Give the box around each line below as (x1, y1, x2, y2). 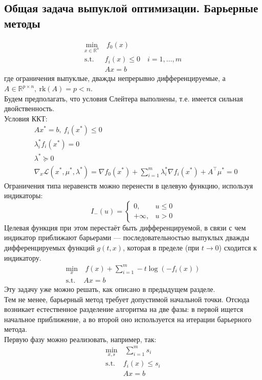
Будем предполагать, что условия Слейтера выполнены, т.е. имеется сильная (4, 93, 243, 103)
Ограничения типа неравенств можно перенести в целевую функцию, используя (4, 180, 253, 191)
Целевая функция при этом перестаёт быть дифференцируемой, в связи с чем (4, 222, 246, 233)
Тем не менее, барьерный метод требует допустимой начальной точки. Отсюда (4, 293, 250, 304)
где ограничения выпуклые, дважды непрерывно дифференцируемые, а (4, 73, 226, 83)
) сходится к (219, 242, 257, 252)
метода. (4, 324, 27, 334)
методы (4, 15, 40, 31)
